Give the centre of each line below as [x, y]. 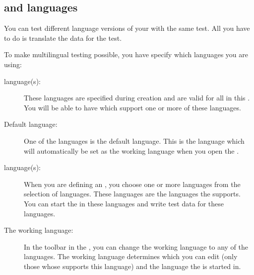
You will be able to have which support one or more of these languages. [132, 107]
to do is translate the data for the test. [63, 38]
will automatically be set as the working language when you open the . [131, 150]
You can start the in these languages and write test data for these [124, 203]
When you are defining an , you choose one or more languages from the [132, 184]
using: [13, 64]
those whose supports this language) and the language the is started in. [132, 266]
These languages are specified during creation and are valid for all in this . [137, 98]
